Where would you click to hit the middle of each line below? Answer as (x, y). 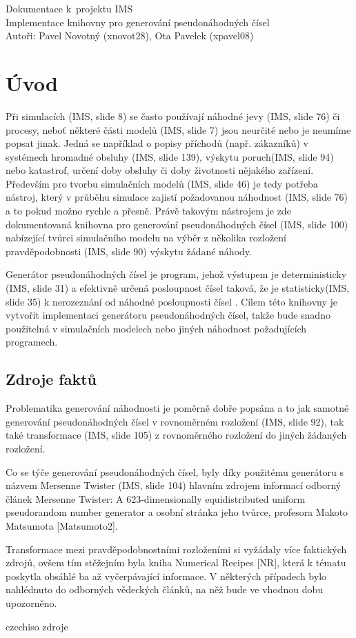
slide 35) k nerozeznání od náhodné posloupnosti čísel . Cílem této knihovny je (172, 301)
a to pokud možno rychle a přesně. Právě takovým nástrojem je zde (148, 211)
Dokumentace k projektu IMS (69, 8)
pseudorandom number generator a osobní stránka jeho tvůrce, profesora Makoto (177, 512)
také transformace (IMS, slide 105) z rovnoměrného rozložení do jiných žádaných (176, 435)
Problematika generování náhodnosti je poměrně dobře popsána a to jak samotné (177, 408)
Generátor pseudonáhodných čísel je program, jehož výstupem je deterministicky (176, 274)
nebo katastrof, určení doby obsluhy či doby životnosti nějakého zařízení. (160, 170)
